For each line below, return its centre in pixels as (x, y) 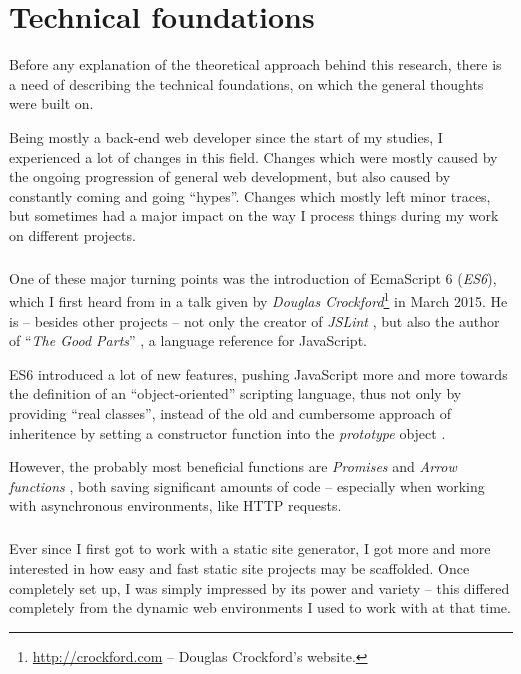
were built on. (51, 103)
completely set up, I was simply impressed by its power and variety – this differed (259, 587)
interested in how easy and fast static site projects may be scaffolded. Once (239, 568)
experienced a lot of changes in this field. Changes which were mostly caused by (253, 156)
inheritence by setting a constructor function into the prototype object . (227, 432)
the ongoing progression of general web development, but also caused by (230, 176)
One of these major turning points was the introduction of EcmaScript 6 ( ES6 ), (253, 277)
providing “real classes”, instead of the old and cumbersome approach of (230, 413)
